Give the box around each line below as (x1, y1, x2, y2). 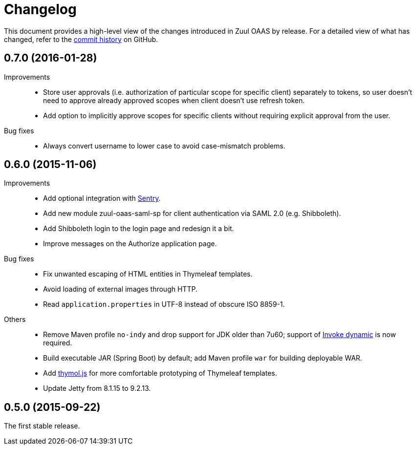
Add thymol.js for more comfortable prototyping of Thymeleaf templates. (43, 369, 277, 378)
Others (4, 315, 26, 324)
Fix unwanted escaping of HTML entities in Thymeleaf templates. (43, 270, 253, 278)
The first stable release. (4, 422, 80, 430)
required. (43, 339, 72, 347)
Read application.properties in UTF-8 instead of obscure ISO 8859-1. (43, 300, 285, 309)
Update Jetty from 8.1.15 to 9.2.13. (43, 384, 151, 393)
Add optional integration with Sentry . (43, 194, 161, 203)
